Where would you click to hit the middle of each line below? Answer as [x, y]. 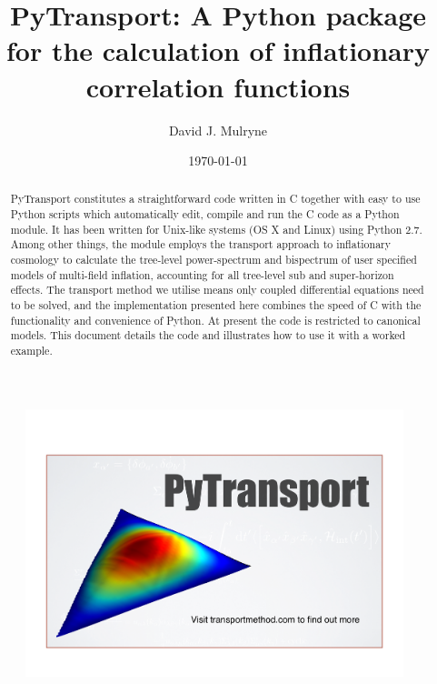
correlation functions [218, 86]
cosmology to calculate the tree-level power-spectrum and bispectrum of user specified [214, 260]
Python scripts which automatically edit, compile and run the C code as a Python [205, 214]
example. [31, 351]
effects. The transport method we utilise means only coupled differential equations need [217, 290]
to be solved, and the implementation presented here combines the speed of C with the [216, 305]
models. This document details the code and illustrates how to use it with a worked [208, 335]
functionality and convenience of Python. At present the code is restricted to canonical [215, 320]
